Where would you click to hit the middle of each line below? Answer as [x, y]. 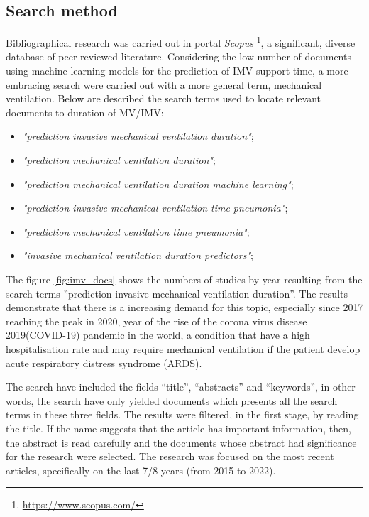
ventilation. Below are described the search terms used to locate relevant [163, 98]
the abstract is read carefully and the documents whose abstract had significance [181, 442]
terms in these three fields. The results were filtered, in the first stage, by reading [182, 414]
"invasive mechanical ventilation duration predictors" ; [138, 255]
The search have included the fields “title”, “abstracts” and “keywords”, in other [181, 387]
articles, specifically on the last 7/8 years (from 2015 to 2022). [141, 470]
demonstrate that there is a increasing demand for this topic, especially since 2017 [184, 307]
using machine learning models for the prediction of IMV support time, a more [177, 71]
